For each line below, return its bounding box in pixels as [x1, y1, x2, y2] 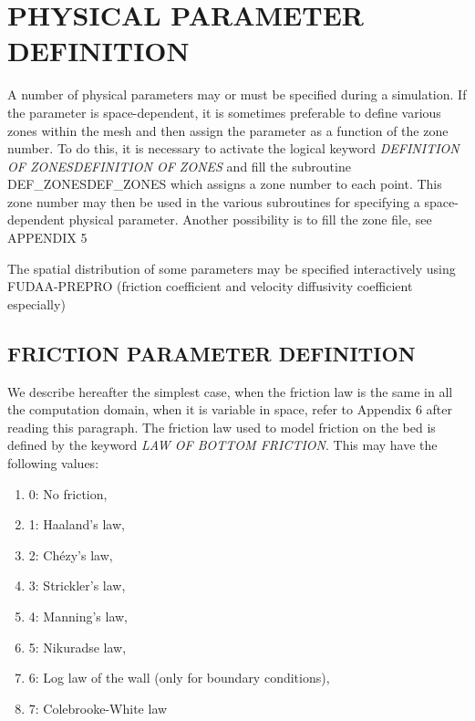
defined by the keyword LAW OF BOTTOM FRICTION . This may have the [7, 435, 438, 455]
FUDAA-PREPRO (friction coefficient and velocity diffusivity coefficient [7, 277, 413, 296]
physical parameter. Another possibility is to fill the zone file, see [68, 210, 432, 229]
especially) [7, 294, 66, 313]
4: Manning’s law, [28, 606, 129, 625]
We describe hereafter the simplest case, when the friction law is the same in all [7, 381, 453, 401]
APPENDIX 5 [7, 228, 88, 247]
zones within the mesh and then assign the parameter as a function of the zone [7, 120, 449, 140]
